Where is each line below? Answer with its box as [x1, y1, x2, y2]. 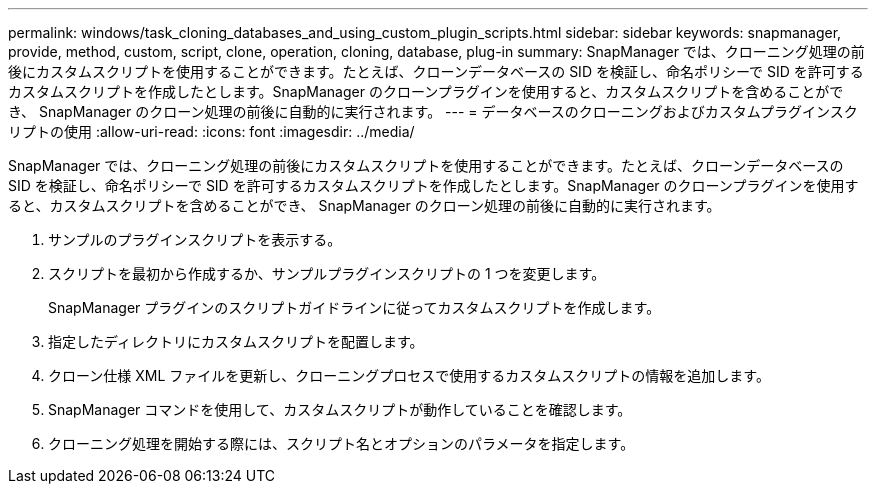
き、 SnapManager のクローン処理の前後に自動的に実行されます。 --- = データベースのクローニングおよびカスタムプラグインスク [8, 103, 858, 120]
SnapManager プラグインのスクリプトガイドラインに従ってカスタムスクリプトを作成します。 [48, 299, 661, 316]
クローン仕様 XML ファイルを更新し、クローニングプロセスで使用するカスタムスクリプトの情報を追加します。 [48, 367, 770, 384]
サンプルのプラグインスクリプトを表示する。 [48, 231, 342, 248]
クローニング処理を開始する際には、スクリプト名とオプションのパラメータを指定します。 [48, 435, 635, 452]
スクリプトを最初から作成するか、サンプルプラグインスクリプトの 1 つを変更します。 [48, 265, 606, 282]
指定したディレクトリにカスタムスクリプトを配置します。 [48, 333, 424, 350]
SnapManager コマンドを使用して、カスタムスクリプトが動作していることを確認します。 [48, 401, 632, 418]
